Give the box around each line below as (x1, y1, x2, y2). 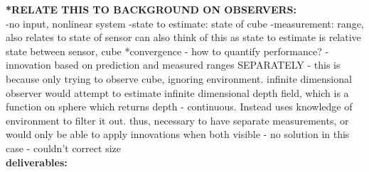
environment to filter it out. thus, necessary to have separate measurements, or (6, 113, 349, 127)
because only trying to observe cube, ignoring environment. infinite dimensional (6, 71, 352, 86)
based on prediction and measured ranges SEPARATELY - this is (54, 57, 341, 72)
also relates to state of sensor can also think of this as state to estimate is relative (6, 30, 361, 45)
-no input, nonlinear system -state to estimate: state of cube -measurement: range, (6, 16, 364, 30)
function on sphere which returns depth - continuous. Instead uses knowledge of (6, 99, 353, 114)
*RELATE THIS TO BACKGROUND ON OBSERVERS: (6, 2, 296, 16)
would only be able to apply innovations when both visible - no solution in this (6, 127, 350, 142)
